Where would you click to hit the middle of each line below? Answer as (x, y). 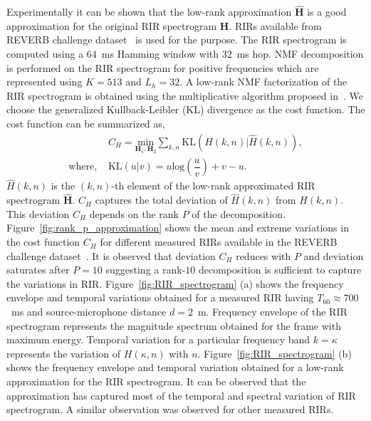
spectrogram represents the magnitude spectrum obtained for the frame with (174, 325)
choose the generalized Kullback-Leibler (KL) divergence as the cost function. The (186, 109)
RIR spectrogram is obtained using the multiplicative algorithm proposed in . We (185, 95)
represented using (45, 82)
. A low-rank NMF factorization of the (263, 82)
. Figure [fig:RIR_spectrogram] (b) (275, 353)
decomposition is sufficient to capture (280, 270)
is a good (327, 12)
